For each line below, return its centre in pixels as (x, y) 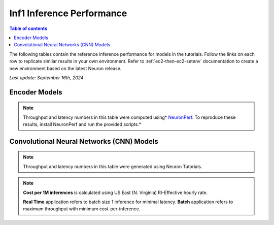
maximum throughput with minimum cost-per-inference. (82, 209)
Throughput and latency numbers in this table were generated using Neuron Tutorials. (113, 166)
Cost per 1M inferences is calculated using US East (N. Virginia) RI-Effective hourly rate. (115, 192)
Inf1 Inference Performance (68, 13)
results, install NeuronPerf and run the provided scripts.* (82, 124)
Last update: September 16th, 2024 (46, 77)
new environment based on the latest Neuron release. (65, 68)
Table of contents (28, 28)
